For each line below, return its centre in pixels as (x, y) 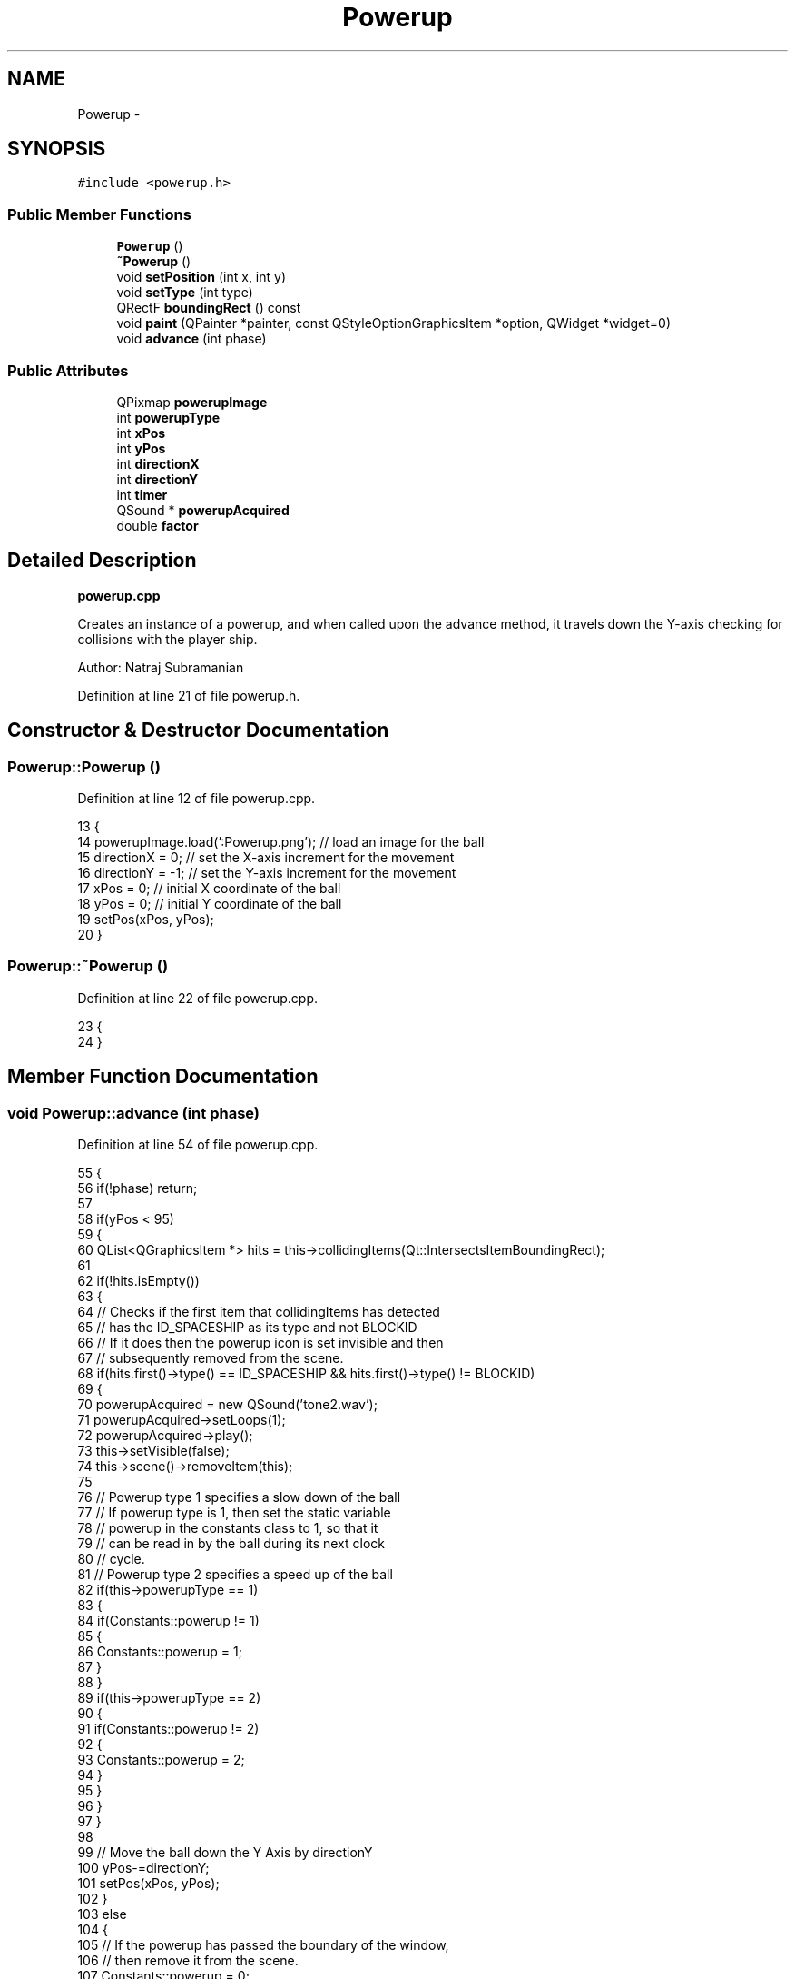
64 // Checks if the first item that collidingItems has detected (259, 1311)
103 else (102, 1914)
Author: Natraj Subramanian (161, 667)
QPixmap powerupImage (192, 402)
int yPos (141, 448)
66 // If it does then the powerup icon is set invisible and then (260, 1342)
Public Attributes (68, 370)
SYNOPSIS (57, 149)
